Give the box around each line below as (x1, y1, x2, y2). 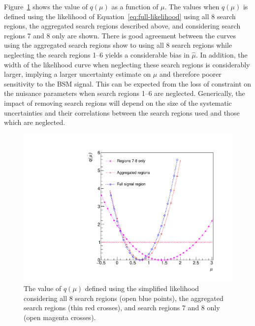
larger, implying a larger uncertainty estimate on (4, 69, 151, 79)
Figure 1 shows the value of (4, 1, 88, 11)
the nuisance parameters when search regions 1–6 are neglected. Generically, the (4, 88, 245, 98)
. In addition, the (196, 49, 248, 59)
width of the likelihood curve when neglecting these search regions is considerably (4, 59, 250, 69)
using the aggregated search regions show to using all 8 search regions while (4, 40, 232, 50)
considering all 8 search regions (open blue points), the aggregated (24, 293, 223, 303)
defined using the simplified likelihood (85, 283, 199, 293)
